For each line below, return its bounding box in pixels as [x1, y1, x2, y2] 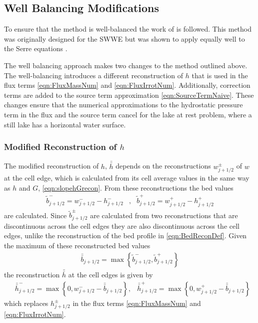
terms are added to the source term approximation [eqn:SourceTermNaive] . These [4, 89, 254, 100]
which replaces [4, 297, 48, 308]
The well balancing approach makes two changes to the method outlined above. [4, 60, 247, 70]
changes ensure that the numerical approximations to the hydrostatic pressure [4, 99, 243, 110]
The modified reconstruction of [4, 160, 99, 171]
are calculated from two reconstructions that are [90, 210, 238, 220]
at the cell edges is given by [68, 269, 153, 279]
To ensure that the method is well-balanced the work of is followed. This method [4, 24, 252, 34]
